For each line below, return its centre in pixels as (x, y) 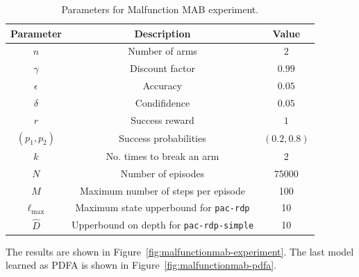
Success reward (162, 119)
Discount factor (162, 68)
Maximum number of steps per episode (162, 190)
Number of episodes (162, 173)
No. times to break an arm (162, 155)
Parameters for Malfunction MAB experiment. (160, 9)
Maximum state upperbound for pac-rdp (162, 207)
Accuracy (162, 86)
